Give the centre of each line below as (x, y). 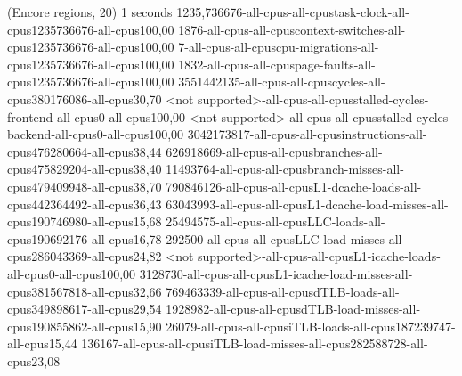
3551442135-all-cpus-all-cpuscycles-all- (282, 82)
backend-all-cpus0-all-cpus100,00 (96, 134)
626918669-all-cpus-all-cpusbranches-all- (274, 151)
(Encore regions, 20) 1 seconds (90, 12)
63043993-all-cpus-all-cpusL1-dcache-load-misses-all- (307, 204)
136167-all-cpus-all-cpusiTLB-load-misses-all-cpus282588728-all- (255, 343)
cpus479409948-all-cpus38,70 (85, 186)
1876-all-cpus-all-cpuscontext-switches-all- (292, 29)
